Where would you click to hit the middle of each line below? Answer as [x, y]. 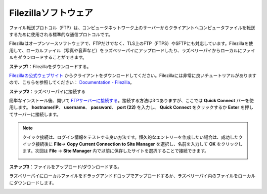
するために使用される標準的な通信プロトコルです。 [61, 34]
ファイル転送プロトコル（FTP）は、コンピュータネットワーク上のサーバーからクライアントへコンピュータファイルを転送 [132, 28]
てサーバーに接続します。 [35, 114]
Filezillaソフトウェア [51, 13]
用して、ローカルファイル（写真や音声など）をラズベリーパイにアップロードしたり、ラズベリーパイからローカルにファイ [132, 50]
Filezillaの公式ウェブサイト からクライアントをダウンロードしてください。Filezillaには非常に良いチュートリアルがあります [133, 75]
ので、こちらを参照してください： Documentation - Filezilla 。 [72, 82]
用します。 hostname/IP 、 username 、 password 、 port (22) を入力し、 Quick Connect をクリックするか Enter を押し [132, 107]
